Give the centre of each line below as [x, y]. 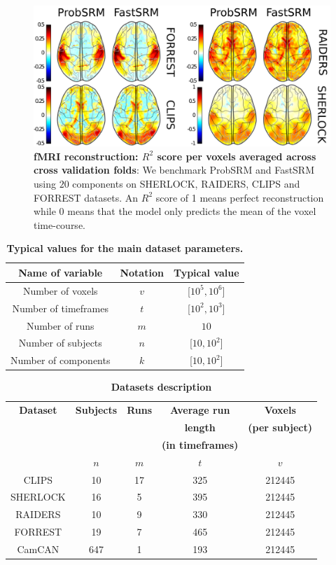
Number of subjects [60, 343]
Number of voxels [60, 290]
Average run [200, 410]
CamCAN [38, 549]
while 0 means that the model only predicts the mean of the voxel [175, 211]
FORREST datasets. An [86, 197]
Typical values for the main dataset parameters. [125, 248]
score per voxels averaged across [237, 156]
